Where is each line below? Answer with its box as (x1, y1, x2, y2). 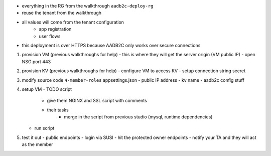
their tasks (47, 107, 69, 113)
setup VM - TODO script (22, 86, 72, 92)
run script (34, 125, 55, 131)
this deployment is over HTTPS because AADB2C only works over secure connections (22, 42, 201, 48)
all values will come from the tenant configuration (22, 19, 124, 25)
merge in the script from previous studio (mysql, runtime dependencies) (64, 114, 213, 120)
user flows (39, 33, 61, 39)
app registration (39, 26, 72, 32)
